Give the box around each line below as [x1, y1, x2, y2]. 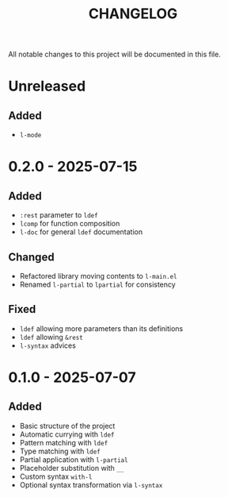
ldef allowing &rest [19, 332, 83, 341]
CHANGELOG [88, 5, 178, 23]
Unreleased [8, 77, 86, 95]
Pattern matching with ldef [19, 437, 108, 447]
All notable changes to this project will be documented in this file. [8, 49, 222, 60]
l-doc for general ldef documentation [19, 227, 143, 237]
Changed [8, 250, 55, 264]
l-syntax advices [19, 341, 77, 350]
